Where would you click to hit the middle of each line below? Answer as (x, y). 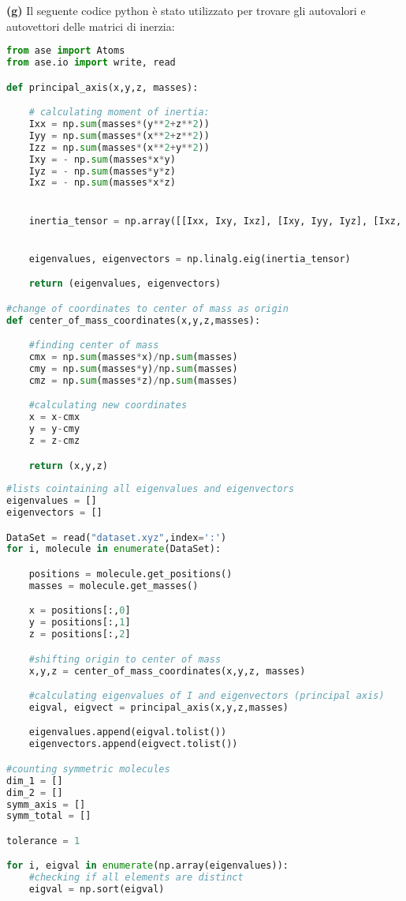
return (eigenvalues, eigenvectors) (125, 284)
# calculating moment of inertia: (119, 113)
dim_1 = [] (35, 781)
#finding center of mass (94, 345)
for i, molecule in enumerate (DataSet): (114, 549)
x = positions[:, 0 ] (80, 611)
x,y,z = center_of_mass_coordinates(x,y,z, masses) (167, 671)
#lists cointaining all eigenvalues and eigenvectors (151, 489)
